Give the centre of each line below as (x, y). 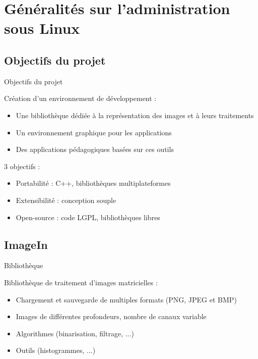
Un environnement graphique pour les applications (94, 132)
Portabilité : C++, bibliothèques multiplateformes (93, 183)
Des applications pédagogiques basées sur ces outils (95, 149)
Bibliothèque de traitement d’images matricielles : (81, 282)
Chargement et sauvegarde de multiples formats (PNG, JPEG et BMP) (126, 299)
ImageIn (26, 244)
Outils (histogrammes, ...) (56, 350)
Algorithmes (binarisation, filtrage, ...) (75, 333)
